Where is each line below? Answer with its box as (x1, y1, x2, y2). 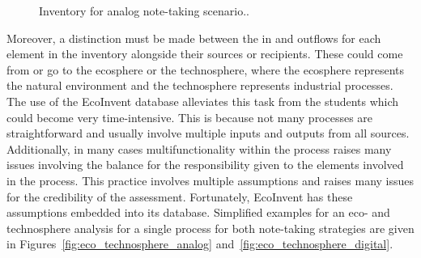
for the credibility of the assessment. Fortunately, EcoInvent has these (6, 188, 353, 205)
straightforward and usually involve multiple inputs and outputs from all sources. (6, 125, 410, 142)
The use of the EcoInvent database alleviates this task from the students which (6, 92, 399, 109)
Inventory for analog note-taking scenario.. (39, 2, 249, 19)
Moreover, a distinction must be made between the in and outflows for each (6, 29, 381, 46)
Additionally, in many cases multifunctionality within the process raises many (6, 140, 392, 157)
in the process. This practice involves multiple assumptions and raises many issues (6, 171, 415, 188)
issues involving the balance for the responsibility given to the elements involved (6, 156, 404, 173)
